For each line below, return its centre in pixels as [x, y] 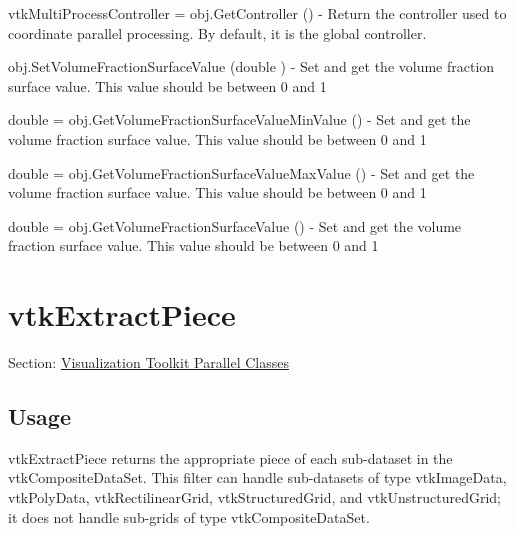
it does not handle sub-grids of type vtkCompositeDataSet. [189, 516]
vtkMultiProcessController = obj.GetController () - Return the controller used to [257, 13]
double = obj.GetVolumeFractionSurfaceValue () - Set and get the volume [235, 225]
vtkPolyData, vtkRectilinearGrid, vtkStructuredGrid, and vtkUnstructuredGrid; [254, 497]
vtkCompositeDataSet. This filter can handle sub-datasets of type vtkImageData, [257, 477]
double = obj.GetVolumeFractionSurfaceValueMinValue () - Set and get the [239, 119]
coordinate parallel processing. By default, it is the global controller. [217, 32]
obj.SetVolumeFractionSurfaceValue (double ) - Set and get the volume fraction [251, 66]
